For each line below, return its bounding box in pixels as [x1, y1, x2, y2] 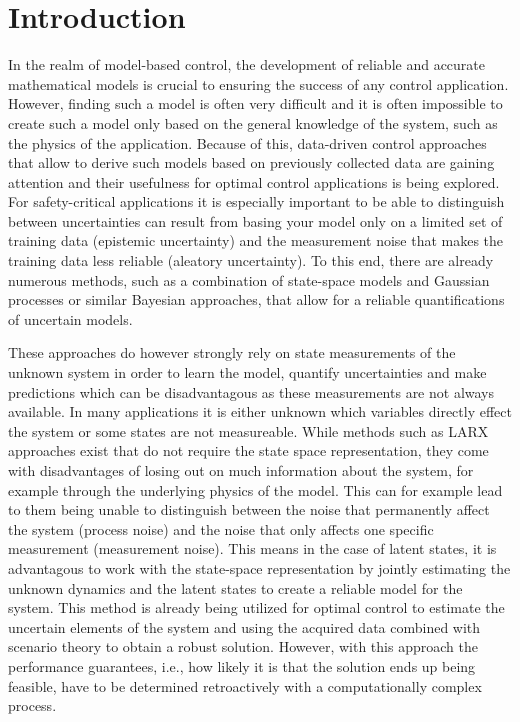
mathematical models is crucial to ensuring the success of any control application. [8, 73, 509, 94]
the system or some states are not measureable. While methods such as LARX [8, 420, 489, 441]
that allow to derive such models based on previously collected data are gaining [8, 152, 495, 173]
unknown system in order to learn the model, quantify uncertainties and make [8, 362, 487, 383]
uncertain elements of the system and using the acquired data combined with [8, 616, 481, 637]
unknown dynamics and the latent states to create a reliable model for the [8, 577, 463, 598]
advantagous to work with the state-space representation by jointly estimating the [8, 557, 511, 578]
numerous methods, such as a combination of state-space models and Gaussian [8, 269, 490, 290]
